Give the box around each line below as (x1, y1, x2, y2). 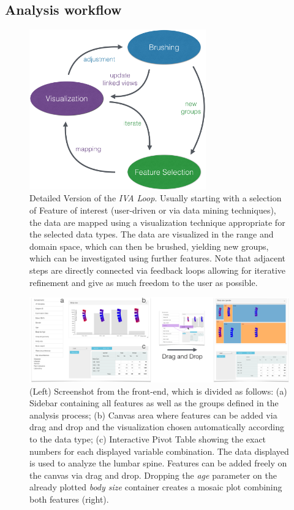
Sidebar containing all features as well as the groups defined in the (29, 396, 279, 409)
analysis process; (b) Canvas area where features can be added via (29, 408, 277, 421)
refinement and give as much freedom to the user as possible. (29, 276, 258, 288)
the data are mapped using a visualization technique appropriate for (29, 215, 285, 228)
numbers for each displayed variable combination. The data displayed (29, 444, 289, 457)
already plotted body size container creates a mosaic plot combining (29, 481, 282, 493)
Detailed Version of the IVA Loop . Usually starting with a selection (29, 191, 282, 204)
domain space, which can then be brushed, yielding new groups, (29, 239, 269, 252)
